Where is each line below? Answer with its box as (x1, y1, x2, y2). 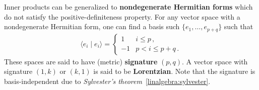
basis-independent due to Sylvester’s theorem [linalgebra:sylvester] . (4, 75, 211, 86)
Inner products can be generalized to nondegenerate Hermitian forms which (4, 2, 253, 12)
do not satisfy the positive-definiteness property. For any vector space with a (4, 11, 240, 22)
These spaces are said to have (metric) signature (4, 56, 158, 66)
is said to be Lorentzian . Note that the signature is (93, 66, 255, 76)
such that (224, 21, 253, 32)
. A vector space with (182, 56, 248, 66)
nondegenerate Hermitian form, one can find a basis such (4, 21, 180, 32)
